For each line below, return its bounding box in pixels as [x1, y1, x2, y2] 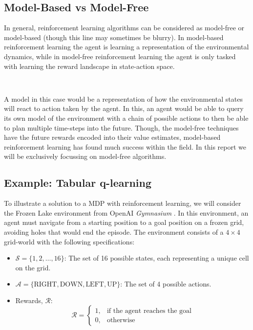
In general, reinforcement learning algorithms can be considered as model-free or [4, 22, 245, 33]
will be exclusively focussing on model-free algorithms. [4, 151, 167, 161]
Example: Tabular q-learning [4, 175, 152, 190]
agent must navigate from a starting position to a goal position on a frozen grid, [4, 217, 244, 227]
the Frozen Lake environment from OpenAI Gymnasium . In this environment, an [4, 207, 249, 218]
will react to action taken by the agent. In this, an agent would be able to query [4, 103, 244, 113]
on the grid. [15, 262, 51, 272]
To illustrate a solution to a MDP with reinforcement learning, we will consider [4, 198, 241, 208]
